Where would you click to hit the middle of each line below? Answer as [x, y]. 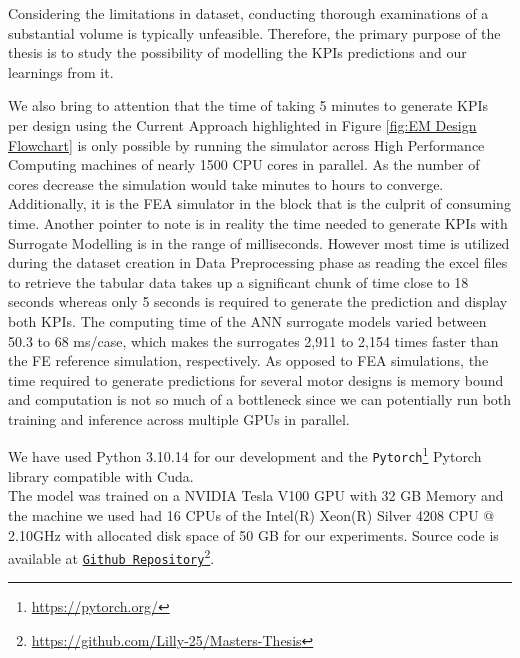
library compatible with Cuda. [101, 475]
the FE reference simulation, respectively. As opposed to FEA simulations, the [248, 360]
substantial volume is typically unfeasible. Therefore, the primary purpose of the [254, 32]
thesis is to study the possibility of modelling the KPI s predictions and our [237, 52]
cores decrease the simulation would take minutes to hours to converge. [226, 183]
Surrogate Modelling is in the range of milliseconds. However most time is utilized [259, 242]
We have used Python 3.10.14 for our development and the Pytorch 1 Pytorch [245, 455]
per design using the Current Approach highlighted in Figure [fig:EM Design [242, 124]
